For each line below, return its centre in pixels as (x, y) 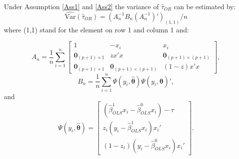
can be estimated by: (205, 6)
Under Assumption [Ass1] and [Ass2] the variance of (81, 6)
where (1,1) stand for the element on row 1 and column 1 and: (96, 29)
